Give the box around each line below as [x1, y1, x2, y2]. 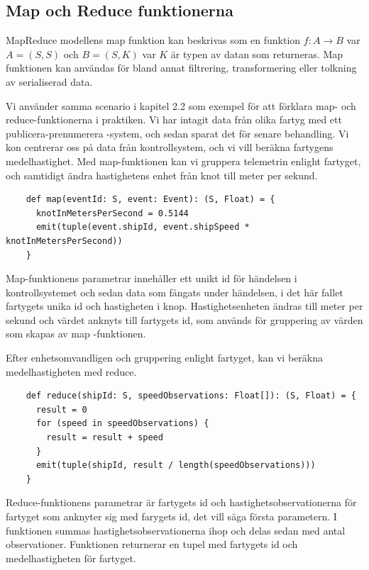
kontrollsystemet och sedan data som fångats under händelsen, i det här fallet [6, 284, 343, 299]
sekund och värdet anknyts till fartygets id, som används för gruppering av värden [6, 312, 363, 327]
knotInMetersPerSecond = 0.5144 [35, 208, 189, 218]
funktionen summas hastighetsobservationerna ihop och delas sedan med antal [6, 522, 346, 537]
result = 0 [35, 404, 87, 415]
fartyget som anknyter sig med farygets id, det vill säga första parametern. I [6, 509, 337, 524]
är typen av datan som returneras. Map [170, 46, 343, 61]
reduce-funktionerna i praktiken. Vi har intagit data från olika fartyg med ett [6, 112, 342, 127]
